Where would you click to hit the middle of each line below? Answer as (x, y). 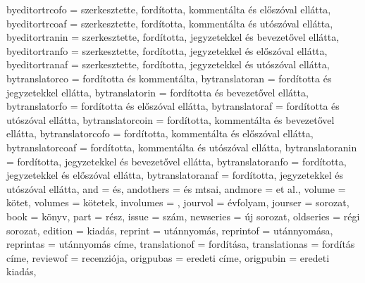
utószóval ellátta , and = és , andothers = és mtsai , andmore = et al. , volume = (176, 188)
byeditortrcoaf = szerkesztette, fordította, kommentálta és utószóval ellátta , (170, 23)
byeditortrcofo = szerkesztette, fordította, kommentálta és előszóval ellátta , (169, 9)
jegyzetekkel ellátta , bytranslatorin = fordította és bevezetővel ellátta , (157, 92)
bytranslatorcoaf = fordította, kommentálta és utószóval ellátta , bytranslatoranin (182, 147)
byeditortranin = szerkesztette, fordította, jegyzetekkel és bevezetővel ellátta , (173, 37)
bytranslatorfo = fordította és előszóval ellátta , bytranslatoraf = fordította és (173, 106)
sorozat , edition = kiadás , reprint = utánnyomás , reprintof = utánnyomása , (170, 230)
